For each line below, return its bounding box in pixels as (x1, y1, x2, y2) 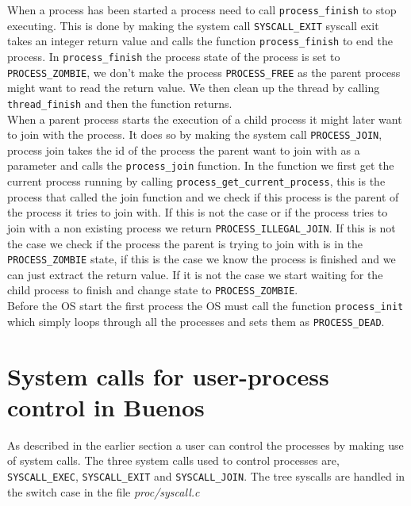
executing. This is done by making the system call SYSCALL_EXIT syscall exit (7, 17, 379, 33)
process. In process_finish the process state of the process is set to (7, 48, 340, 64)
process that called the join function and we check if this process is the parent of (7, 188, 399, 205)
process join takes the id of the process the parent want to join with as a (7, 141, 360, 158)
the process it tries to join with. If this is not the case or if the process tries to (7, 204, 388, 220)
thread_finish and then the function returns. (7, 94, 232, 111)
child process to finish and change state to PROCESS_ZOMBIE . (7, 282, 298, 298)
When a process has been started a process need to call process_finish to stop (7, 2, 397, 17)
